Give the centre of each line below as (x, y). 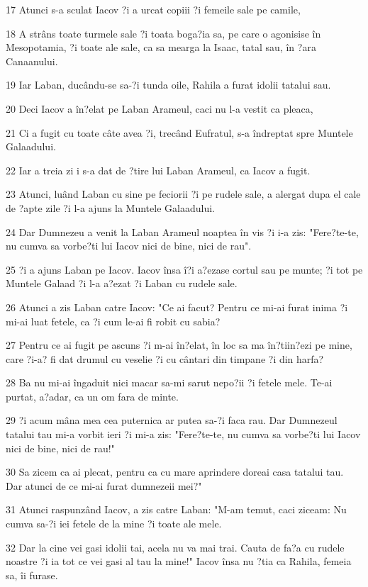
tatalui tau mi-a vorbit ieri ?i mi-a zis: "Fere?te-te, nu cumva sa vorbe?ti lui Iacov (183, 434)
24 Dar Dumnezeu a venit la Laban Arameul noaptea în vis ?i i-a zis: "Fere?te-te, (182, 231)
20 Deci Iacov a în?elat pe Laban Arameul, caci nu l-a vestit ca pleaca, (160, 108)
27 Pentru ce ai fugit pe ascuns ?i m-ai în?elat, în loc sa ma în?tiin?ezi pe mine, (179, 345)
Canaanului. (32, 61)
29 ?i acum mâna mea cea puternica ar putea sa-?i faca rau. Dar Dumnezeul (172, 420)
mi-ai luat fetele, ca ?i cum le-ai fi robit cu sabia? (113, 321)
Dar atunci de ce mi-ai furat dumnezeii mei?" (104, 485)
